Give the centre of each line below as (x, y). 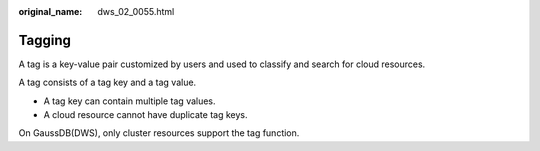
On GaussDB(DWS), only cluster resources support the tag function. (159, 133)
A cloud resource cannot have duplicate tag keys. (145, 115)
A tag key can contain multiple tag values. (129, 101)
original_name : (50, 11)
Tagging (45, 40)
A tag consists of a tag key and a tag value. (107, 82)
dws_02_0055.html (136, 11)
